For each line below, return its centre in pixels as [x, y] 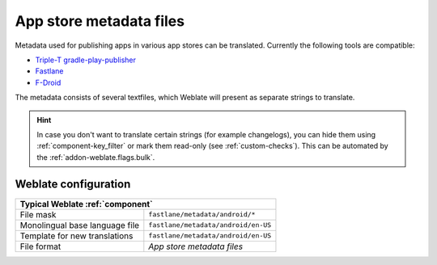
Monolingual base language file [80, 225]
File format [40, 246]
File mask [38, 214]
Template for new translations [76, 236]
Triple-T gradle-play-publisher [86, 60]
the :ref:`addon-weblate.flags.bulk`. [96, 157]
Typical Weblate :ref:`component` [86, 204]
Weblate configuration [73, 185]
